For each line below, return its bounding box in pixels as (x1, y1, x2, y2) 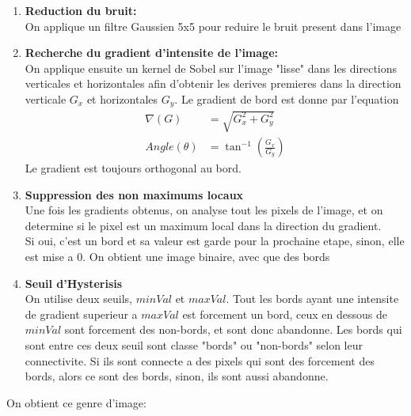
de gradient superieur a (25, 305, 138, 322)
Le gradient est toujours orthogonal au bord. (25, 160, 242, 176)
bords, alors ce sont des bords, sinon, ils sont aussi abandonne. (25, 368, 329, 384)
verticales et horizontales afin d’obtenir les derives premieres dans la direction (25, 75, 401, 92)
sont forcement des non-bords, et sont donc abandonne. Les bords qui (64, 321, 402, 338)
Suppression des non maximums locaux (25, 186, 244, 202)
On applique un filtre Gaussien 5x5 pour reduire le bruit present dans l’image (25, 17, 401, 34)
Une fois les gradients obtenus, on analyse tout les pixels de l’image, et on (25, 202, 383, 218)
